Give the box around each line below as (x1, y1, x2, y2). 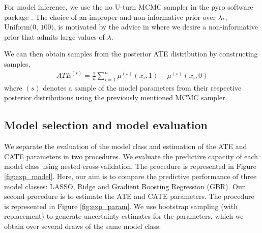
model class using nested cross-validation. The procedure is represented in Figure (4, 161, 257, 171)
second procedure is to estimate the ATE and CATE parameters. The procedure (4, 191, 254, 201)
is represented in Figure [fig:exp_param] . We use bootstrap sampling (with (4, 200, 238, 211)
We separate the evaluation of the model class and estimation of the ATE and (4, 141, 247, 152)
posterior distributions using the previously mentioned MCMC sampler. (4, 92, 227, 103)
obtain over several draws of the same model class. (4, 220, 161, 231)
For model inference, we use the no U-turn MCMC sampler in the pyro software (4, 2, 253, 12)
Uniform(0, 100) (4, 24, 54, 32)
